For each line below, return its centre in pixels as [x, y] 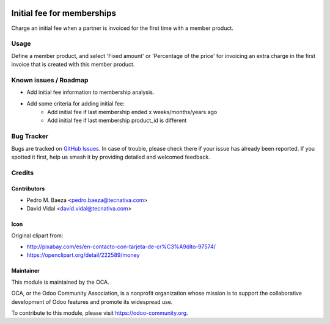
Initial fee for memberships [64, 13]
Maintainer [25, 271]
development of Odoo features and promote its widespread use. [92, 301]
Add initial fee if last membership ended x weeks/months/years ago [132, 112]
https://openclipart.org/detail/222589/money [83, 255]
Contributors [28, 189]
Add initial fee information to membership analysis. [90, 92]
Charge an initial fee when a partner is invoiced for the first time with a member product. [122, 28]
